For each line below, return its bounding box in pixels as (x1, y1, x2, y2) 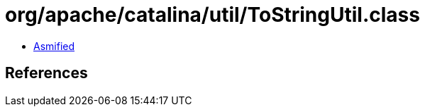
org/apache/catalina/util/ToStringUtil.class (5, 3, 420, 27)
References (5, 64, 88, 82)
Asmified (33, 39, 75, 52)
